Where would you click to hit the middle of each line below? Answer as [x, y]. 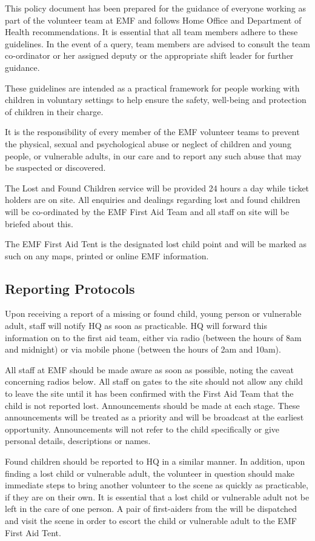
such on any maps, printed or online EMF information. [107, 255]
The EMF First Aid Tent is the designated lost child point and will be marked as [156, 244]
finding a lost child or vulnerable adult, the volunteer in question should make [150, 473]
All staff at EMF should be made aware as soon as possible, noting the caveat [149, 369]
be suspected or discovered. [55, 168]
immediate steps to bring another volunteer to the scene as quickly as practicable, [157, 485]
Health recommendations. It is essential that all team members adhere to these [151, 32]
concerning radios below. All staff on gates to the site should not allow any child [154, 381]
